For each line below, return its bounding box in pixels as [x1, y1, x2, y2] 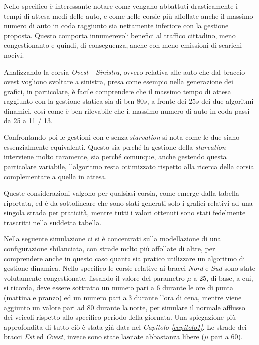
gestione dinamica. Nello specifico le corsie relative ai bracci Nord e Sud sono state [4, 263, 255, 273]
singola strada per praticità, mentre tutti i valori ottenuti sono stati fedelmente [4, 207, 246, 218]
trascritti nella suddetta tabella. [4, 217, 102, 227]
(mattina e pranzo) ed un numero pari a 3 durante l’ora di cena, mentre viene [4, 292, 242, 303]
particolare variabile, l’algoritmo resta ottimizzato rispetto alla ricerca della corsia [4, 161, 254, 171]
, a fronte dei [147, 96, 187, 106]
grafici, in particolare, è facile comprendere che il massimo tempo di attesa [4, 86, 231, 96]
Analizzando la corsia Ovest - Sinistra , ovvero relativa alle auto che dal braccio [4, 66, 245, 77]
